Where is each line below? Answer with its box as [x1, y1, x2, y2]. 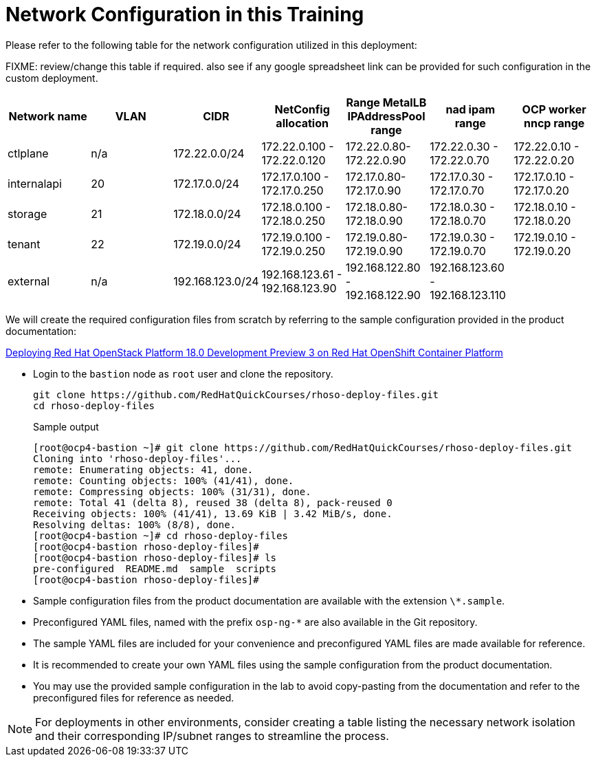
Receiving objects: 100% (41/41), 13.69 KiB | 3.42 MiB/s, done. [33, 508, 393, 519]
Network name [8, 109, 87, 123]
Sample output [33, 420, 99, 433]
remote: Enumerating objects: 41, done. [33, 464, 254, 475]
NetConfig [274, 102, 330, 116]
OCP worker [522, 102, 586, 116]
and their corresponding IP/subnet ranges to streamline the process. [35, 728, 389, 743]
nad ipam [445, 102, 496, 116]
